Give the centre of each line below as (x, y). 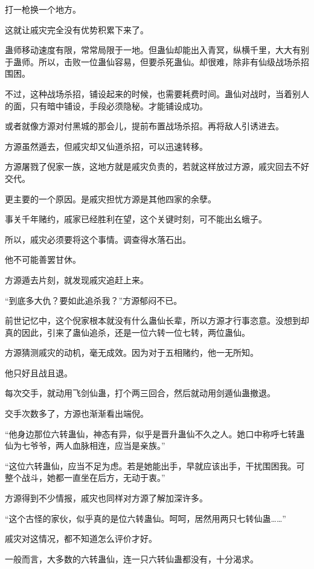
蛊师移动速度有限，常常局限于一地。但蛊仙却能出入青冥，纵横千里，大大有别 (157, 50)
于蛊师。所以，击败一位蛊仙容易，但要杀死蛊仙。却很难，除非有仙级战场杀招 (157, 61)
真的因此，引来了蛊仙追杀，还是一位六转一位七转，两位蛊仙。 (127, 332)
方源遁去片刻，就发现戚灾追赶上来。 (77, 279)
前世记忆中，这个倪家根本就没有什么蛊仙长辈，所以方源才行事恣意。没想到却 (157, 320)
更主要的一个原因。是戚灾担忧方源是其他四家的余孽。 (111, 198)
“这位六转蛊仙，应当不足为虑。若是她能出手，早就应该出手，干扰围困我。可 (155, 465)
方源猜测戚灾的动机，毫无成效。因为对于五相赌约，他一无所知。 (132, 352)
